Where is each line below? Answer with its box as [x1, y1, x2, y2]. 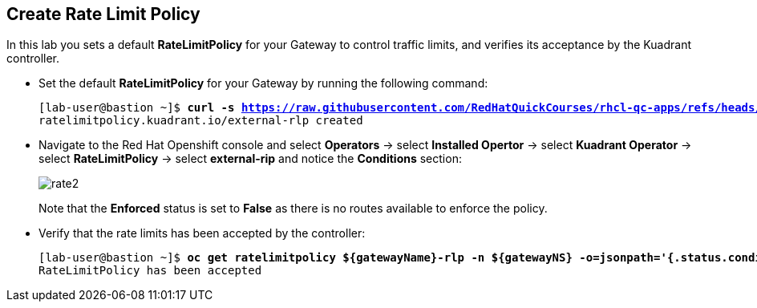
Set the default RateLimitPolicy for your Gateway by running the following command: [38, 76, 488, 91]
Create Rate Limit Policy [6, 4, 200, 24]
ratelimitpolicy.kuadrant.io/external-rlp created [38, 114, 363, 128]
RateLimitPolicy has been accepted [38, 264, 262, 278]
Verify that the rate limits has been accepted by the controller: [38, 226, 366, 241]
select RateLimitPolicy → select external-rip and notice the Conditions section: [38, 152, 462, 166]
